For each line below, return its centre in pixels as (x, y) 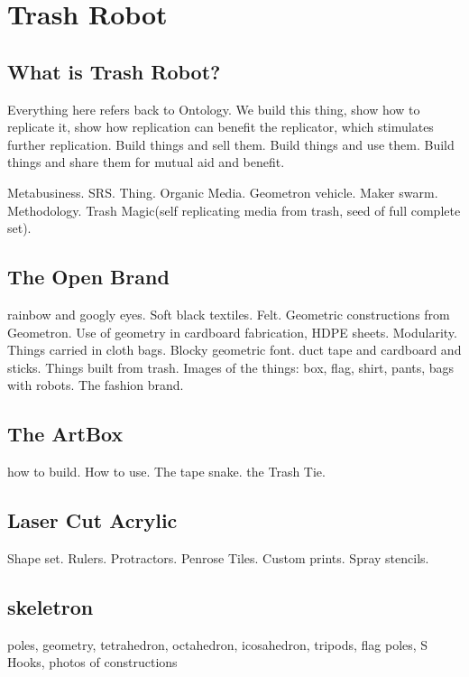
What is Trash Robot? (114, 71)
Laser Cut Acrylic (92, 520)
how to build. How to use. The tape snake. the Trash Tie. (166, 472)
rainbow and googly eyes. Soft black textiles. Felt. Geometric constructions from (229, 314)
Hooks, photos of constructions (92, 662)
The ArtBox (65, 434)
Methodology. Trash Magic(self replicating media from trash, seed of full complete (234, 210)
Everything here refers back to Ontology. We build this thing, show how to (214, 109)
